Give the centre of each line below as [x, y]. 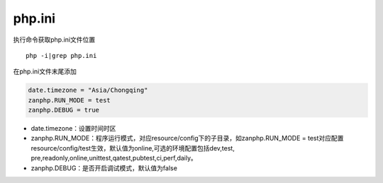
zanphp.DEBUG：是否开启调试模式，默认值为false [104, 168]
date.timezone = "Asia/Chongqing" [88, 90]
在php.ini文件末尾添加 [45, 71]
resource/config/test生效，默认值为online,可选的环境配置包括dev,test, [133, 148]
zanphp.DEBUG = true [63, 110]
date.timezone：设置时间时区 [73, 129]
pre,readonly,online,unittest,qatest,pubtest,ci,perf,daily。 [114, 158]
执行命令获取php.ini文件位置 [54, 40]
